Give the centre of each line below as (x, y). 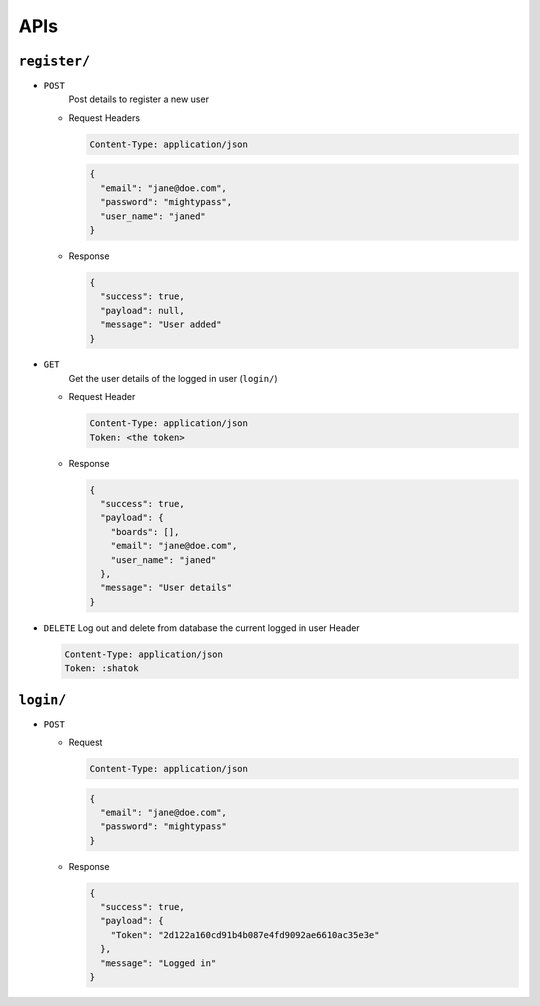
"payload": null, (142, 310)
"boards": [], (145, 531)
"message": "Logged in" (158, 963)
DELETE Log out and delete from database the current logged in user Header (201, 627)
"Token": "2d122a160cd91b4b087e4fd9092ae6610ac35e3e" (245, 934)
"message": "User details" (166, 588)
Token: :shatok (101, 668)
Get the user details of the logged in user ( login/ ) (173, 378)
